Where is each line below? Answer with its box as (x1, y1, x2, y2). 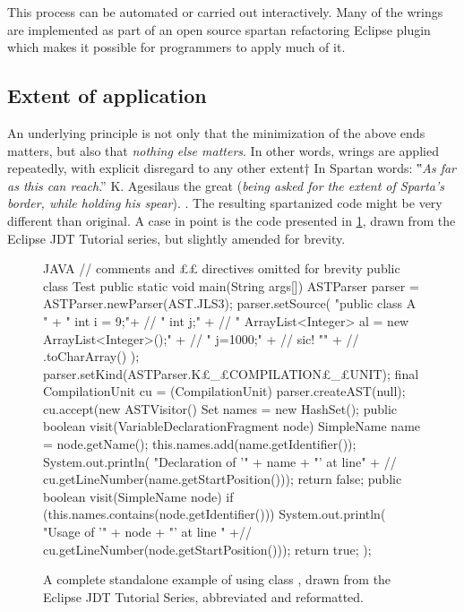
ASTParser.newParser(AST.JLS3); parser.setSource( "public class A (43, 294, 417, 313)
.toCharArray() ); (43, 347, 140, 366)
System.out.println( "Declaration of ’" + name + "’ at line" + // (43, 452, 397, 470)
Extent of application (7, 82, 207, 109)
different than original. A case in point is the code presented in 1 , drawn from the (7, 211, 456, 229)
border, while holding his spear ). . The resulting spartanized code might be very (7, 194, 443, 212)
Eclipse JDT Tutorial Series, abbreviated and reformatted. (43, 587, 364, 606)
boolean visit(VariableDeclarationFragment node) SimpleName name (43, 417, 421, 435)
